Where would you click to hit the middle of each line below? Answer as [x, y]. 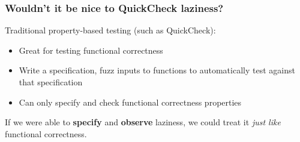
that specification [51, 82]
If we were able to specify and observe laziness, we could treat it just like [143, 122]
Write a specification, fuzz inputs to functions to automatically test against [157, 70]
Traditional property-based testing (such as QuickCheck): [110, 30]
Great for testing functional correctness [91, 50]
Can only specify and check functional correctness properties [130, 102]
